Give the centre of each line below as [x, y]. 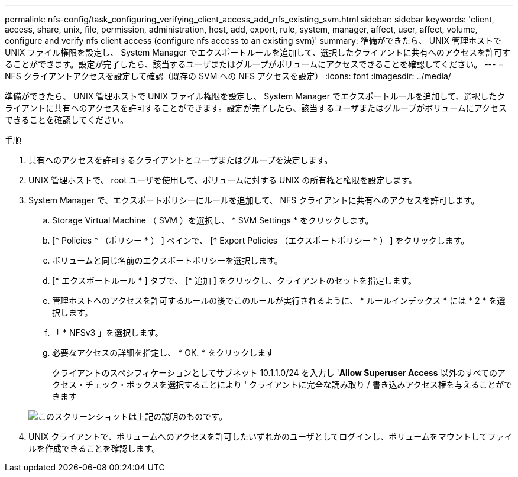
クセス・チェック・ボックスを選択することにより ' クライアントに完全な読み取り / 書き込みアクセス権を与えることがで [282, 384]
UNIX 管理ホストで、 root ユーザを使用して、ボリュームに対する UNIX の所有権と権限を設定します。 [223, 180]
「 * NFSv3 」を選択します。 [108, 332]
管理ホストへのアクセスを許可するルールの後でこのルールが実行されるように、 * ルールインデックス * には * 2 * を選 [279, 301]
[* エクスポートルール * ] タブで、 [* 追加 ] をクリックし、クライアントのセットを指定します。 [234, 280]
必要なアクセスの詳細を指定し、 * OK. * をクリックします [163, 353]
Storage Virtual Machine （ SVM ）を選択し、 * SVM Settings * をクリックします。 [213, 220]
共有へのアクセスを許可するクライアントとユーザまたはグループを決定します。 [181, 160]
